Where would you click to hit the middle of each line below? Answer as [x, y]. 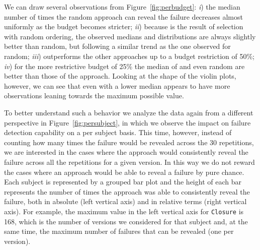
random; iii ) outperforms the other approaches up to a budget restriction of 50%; [129, 56]
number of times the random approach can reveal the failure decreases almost [123, 16]
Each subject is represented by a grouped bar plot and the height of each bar [123, 182]
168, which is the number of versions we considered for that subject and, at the [126, 221]
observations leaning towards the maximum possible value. [94, 96]
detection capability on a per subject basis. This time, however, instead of [118, 132]
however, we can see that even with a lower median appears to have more [117, 85]
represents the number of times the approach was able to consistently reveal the [127, 191]
